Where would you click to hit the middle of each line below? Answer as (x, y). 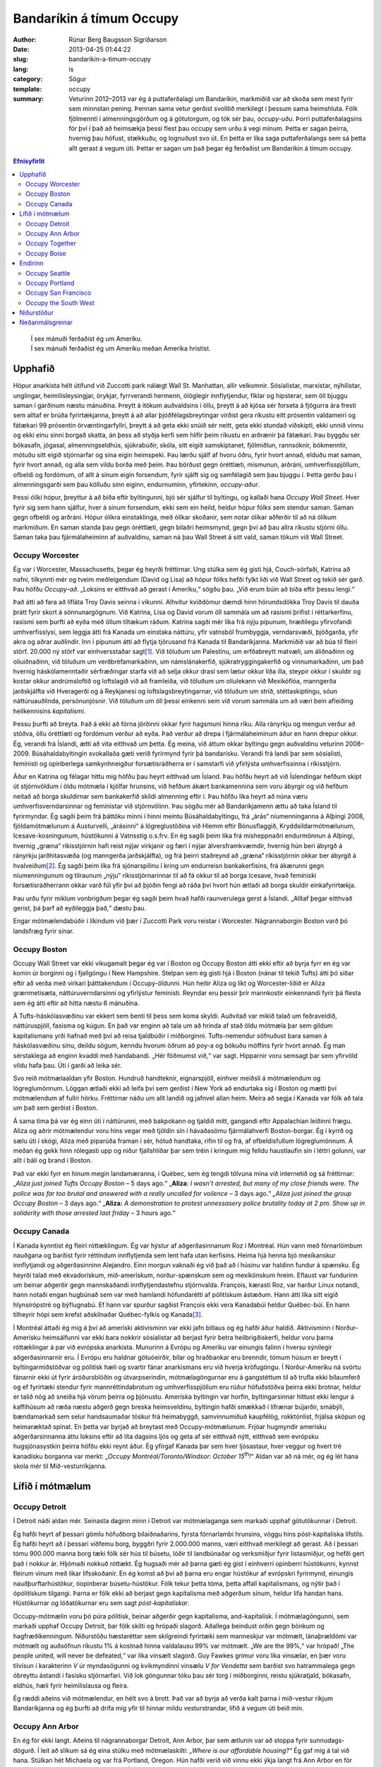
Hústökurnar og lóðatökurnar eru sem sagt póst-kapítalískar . (101, 1603)
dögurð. (25, 1750)
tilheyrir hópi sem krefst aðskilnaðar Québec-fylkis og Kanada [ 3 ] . (108, 1315)
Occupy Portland (50, 283)
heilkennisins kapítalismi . (49, 711)
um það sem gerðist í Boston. (55, 1108)
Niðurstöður (37, 313)
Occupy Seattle (48, 273)
